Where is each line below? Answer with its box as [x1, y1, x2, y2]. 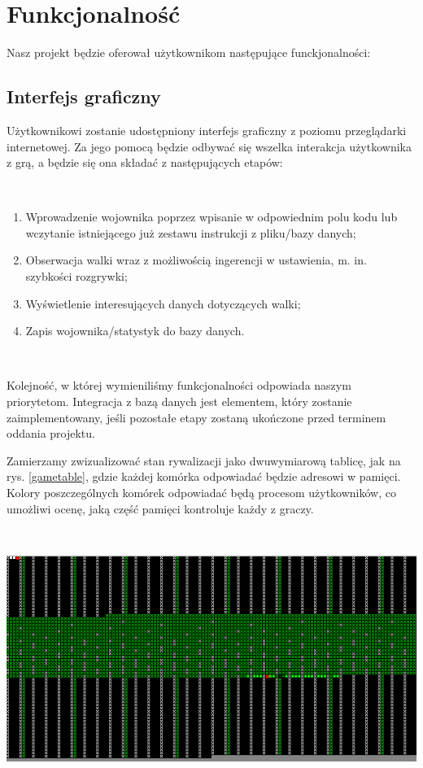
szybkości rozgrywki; [25, 268, 128, 285]
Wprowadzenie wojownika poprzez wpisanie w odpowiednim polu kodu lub [25, 208, 398, 225]
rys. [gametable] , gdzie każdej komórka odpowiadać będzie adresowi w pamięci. [7, 468, 401, 485]
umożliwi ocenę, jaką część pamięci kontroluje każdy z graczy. [7, 500, 314, 517]
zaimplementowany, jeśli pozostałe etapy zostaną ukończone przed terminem [7, 408, 386, 425]
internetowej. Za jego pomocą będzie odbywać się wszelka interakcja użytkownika [7, 137, 412, 155]
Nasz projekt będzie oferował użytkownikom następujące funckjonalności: [7, 44, 371, 61]
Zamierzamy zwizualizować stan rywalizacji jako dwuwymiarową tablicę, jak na [7, 452, 401, 469]
